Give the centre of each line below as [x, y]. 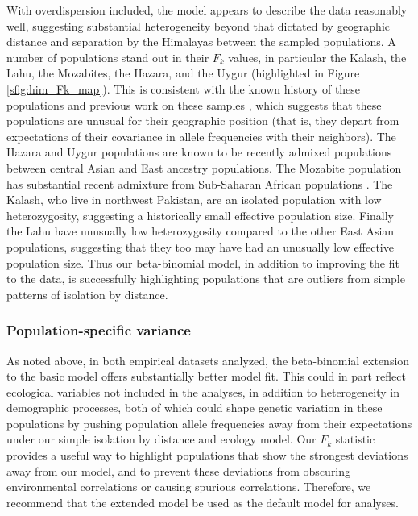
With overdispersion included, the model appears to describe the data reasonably [207, 10]
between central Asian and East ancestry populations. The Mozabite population [204, 167]
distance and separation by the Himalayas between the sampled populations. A [201, 42]
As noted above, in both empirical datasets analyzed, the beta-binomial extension [208, 360]
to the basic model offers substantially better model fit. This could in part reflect [206, 376]
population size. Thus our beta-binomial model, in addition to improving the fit [203, 262]
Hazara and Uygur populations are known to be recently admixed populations [199, 152]
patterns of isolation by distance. [87, 294]
